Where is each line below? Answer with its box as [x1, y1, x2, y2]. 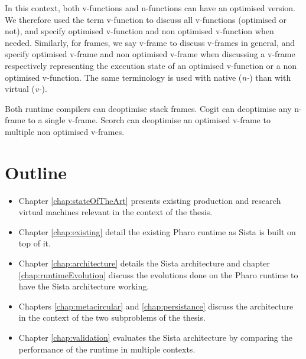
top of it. [18, 237, 51, 249]
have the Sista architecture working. [18, 280, 149, 292]
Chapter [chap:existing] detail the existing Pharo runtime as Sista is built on [18, 225, 296, 238]
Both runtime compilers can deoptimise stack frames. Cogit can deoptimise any [5, 102, 292, 114]
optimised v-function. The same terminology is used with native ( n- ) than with [5, 71, 291, 83]
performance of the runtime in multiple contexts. [18, 342, 196, 355]
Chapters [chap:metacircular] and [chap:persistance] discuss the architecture [18, 299, 294, 312]
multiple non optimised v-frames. [5, 125, 125, 137]
